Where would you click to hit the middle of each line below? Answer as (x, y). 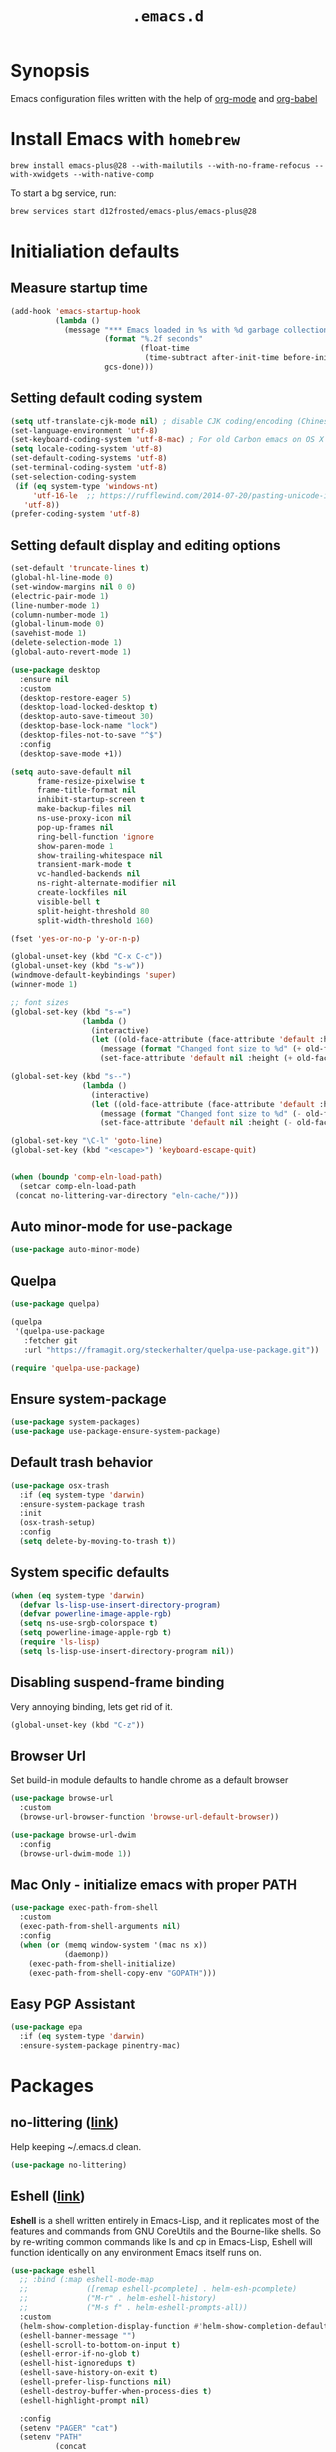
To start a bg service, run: (63, 193)
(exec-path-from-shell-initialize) (102, 1963)
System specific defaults (90, 1572)
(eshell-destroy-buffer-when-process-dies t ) (116, 2391)
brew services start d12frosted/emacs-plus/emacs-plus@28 (133, 211)
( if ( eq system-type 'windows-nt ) (86, 486)
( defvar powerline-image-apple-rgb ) (95, 1614)
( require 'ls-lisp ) (60, 1642)
